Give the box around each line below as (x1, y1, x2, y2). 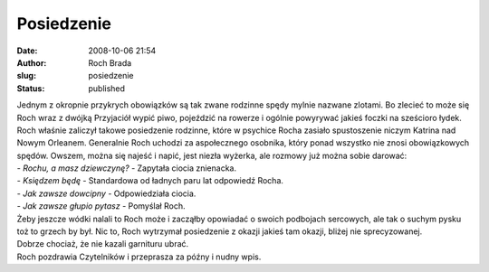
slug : (16, 70, 36, 81)
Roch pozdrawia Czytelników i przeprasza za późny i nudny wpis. (16, 251, 262, 262)
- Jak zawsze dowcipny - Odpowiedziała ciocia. (16, 188, 197, 199)
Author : (16, 57, 47, 68)
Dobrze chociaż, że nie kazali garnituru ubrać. (16, 239, 189, 249)
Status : (16, 82, 45, 94)
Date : (16, 45, 38, 56)
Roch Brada (88, 57, 132, 68)
